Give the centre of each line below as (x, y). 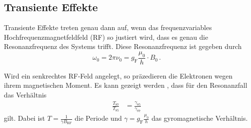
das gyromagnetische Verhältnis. (200, 118)
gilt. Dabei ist (25, 118)
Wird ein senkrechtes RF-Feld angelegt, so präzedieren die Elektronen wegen (118, 75)
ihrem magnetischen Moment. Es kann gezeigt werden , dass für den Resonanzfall (126, 85)
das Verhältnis (25, 95)
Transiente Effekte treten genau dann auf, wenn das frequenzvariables (108, 27)
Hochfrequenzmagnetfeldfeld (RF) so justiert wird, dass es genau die (106, 37)
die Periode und (98, 118)
